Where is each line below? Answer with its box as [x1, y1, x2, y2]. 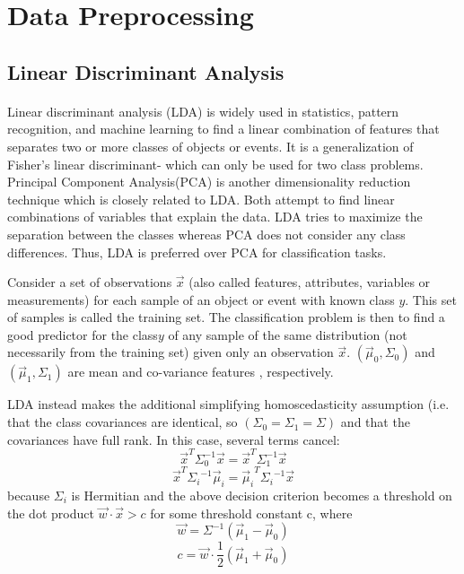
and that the [340, 413, 410, 431]
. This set [405, 290, 457, 309]
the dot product [7, 503, 94, 522]
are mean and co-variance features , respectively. [67, 362, 334, 381]
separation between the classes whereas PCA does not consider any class [7, 224, 406, 243]
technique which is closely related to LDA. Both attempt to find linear [7, 189, 395, 208]
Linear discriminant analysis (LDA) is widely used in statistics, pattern [7, 101, 399, 120]
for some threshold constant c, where [150, 503, 353, 522]
